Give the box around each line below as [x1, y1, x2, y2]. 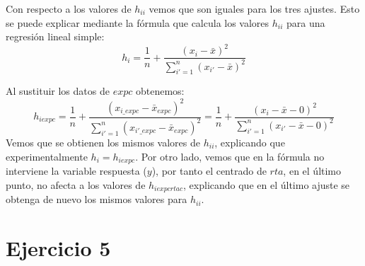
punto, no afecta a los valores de [6, 177, 146, 192]
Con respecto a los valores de [6, 1, 132, 16]
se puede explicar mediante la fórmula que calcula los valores [6, 15, 270, 30]
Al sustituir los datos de [6, 83, 110, 98]
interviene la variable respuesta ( [6, 163, 147, 178]
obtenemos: [135, 83, 185, 98]
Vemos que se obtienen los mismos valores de [6, 134, 200, 149]
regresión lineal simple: [6, 29, 105, 44]
